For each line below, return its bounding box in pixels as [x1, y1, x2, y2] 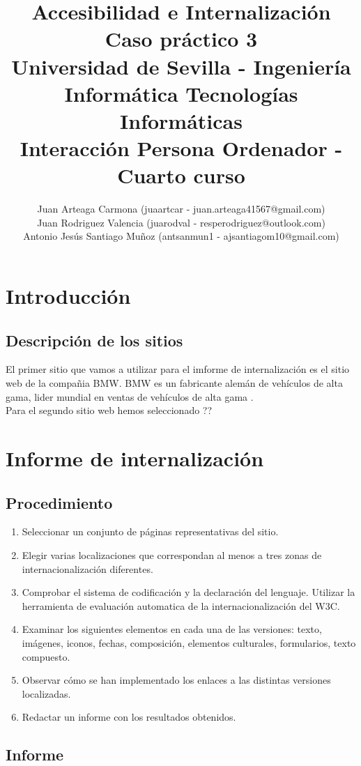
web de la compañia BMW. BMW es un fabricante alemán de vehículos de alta [6, 376, 343, 390]
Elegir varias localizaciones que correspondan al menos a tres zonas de [22, 547, 322, 562]
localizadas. [22, 686, 71, 700]
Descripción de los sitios [6, 329, 183, 351]
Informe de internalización [6, 443, 264, 472]
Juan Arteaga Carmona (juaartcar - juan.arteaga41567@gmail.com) [37, 201, 325, 216]
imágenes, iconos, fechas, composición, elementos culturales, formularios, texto [22, 635, 356, 650]
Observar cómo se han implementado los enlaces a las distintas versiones [22, 673, 331, 687]
